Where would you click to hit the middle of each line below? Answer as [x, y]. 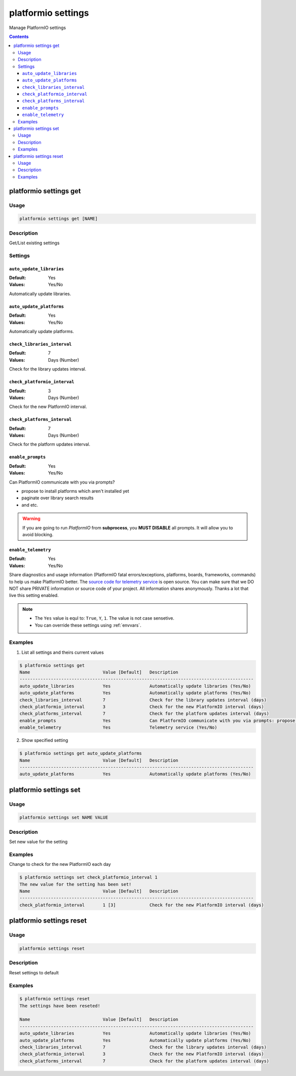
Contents [19, 37]
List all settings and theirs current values [63, 652]
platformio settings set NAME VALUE [64, 817]
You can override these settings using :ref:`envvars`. [88, 625]
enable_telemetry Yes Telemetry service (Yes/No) [118, 727]
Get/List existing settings [34, 243]
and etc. [30, 505]
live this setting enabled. [34, 595]
